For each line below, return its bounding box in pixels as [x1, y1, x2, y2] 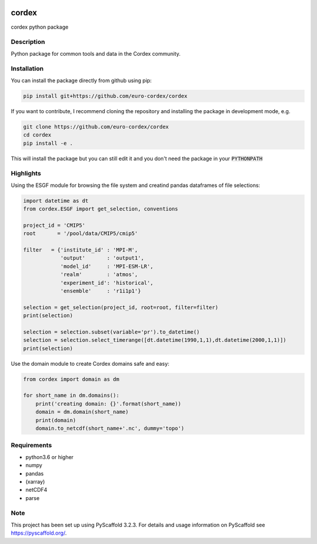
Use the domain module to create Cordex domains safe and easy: [11, 360, 170, 367]
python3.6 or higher [25, 453, 74, 460]
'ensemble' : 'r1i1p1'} [60, 287, 141, 294]
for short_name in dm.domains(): [23, 392, 120, 399]
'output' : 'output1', [60, 255, 144, 261]
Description [11, 38, 45, 46]
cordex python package [11, 23, 69, 30]
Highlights [11, 169, 41, 178]
